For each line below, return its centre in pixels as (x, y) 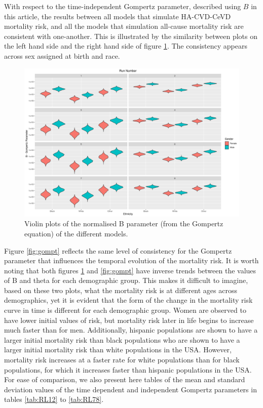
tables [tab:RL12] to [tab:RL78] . (54, 399)
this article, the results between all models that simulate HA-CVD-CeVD (118, 16)
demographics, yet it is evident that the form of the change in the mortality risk (128, 300)
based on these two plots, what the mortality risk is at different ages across (121, 290)
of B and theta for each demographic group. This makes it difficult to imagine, (126, 280)
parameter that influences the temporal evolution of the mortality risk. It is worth (131, 260)
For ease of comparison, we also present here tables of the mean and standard (125, 379)
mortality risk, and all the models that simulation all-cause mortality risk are (124, 26)
